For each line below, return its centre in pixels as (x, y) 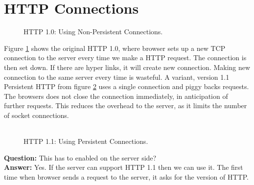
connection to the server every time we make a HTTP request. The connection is (125, 58)
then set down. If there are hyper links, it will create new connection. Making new (127, 67)
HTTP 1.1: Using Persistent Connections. (86, 141)
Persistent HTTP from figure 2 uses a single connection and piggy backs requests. (127, 86)
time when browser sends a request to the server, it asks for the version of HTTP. (126, 176)
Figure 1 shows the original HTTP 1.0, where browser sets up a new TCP (115, 48)
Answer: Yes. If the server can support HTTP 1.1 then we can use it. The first (124, 167)
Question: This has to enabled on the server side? (80, 157)
